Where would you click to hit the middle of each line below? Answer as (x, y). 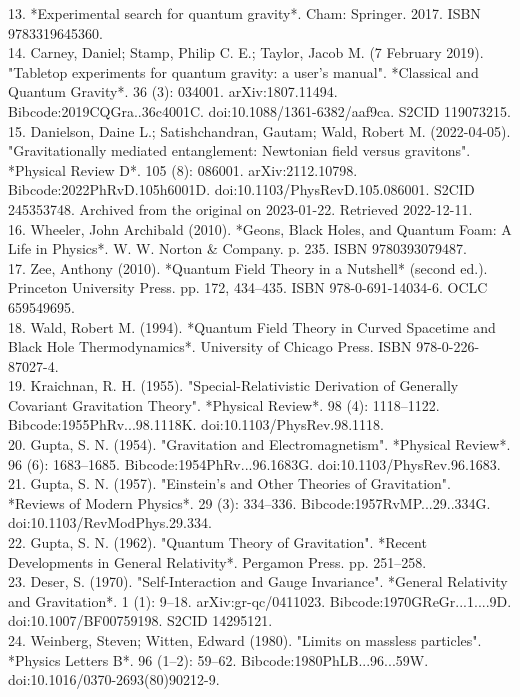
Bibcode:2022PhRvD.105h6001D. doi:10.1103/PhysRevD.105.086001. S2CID (241, 189)
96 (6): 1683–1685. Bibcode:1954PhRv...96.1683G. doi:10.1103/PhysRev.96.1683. (254, 463)
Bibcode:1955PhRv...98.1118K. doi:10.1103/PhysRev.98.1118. (196, 424)
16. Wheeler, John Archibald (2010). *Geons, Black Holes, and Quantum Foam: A (260, 228)
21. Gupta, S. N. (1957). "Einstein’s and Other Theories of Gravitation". (229, 483)
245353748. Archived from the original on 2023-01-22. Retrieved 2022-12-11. (240, 208)
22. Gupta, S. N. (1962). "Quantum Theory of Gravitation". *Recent (217, 542)
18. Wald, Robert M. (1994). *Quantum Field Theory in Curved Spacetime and (252, 326)
